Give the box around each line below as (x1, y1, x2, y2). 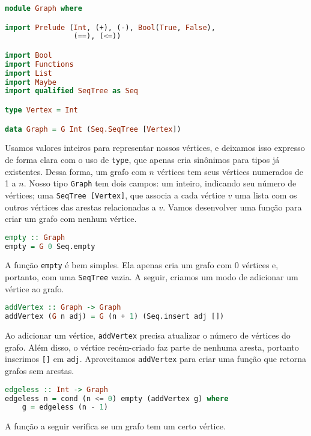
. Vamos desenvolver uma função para (163, 200, 302, 213)
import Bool (5, 51, 52, 60)
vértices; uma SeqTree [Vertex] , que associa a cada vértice (5, 188, 225, 201)
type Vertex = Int (5, 105, 78, 114)
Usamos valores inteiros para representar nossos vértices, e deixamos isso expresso (5, 141, 305, 154)
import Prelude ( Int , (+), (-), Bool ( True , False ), (5, 23, 216, 32)
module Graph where (5, 4, 82, 13)
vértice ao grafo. (5, 282, 64, 295)
